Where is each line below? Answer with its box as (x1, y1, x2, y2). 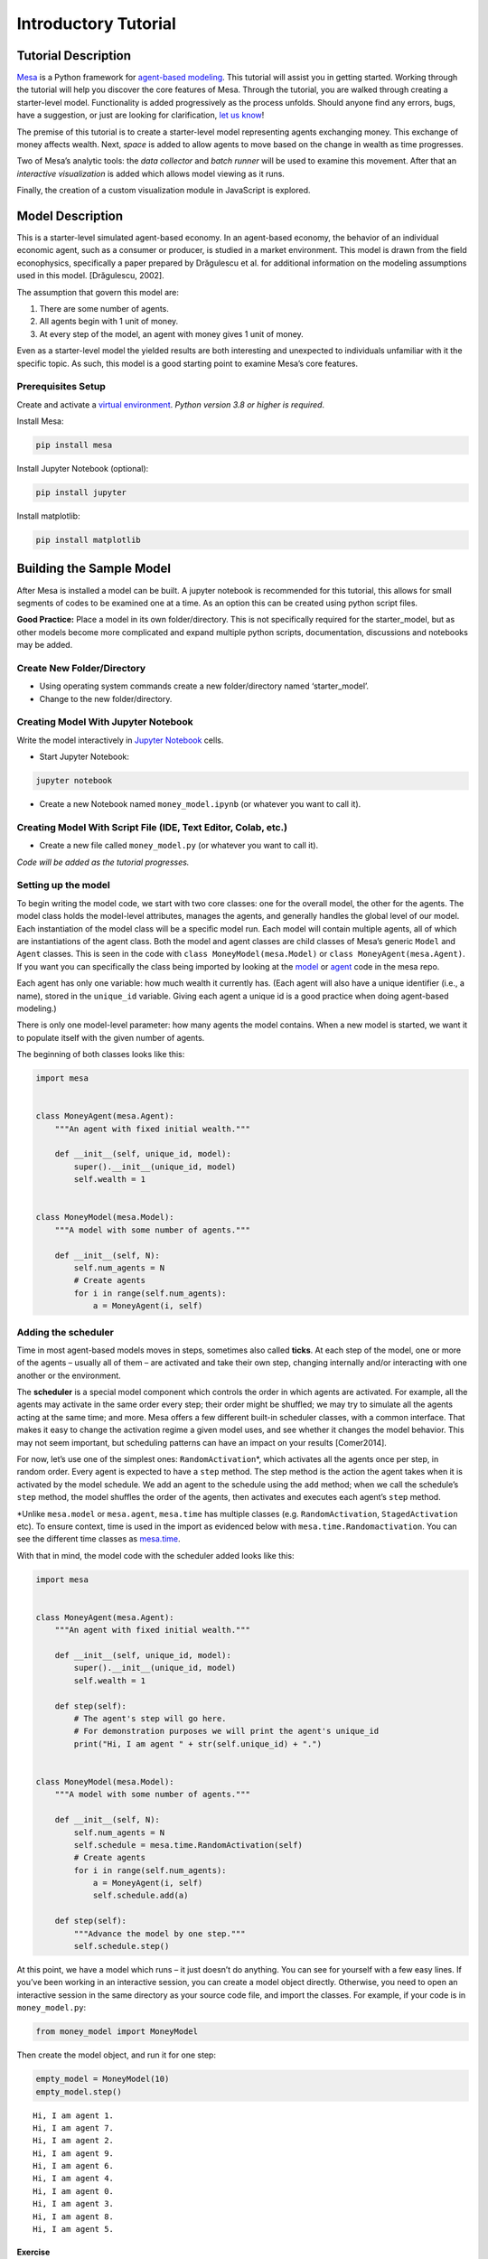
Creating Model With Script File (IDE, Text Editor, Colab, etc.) (16, 820, 288, 833)
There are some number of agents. (39, 304, 169, 314)
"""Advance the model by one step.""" (73, 1928, 246, 1938)
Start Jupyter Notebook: (39, 751, 130, 763)
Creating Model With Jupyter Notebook (16, 716, 193, 728)
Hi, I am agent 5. (33, 2224, 115, 2235)
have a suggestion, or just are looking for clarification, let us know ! (16, 109, 265, 121)
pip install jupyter (35, 488, 127, 498)
